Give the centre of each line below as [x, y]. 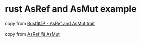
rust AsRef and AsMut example [71, 9]
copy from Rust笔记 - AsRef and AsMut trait [50, 23]
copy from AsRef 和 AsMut [32, 34]
